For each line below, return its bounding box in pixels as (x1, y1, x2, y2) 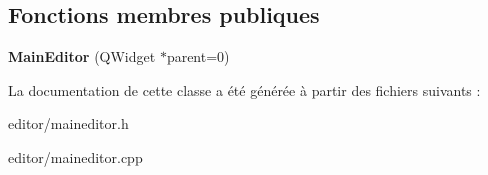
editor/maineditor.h (8, 113, 129, 134)
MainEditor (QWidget (8, 46, 156, 67)
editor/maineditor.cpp (8, 146, 143, 167)
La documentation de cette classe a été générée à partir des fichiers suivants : (8, 79, 481, 100)
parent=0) (166, 46, 230, 67)
